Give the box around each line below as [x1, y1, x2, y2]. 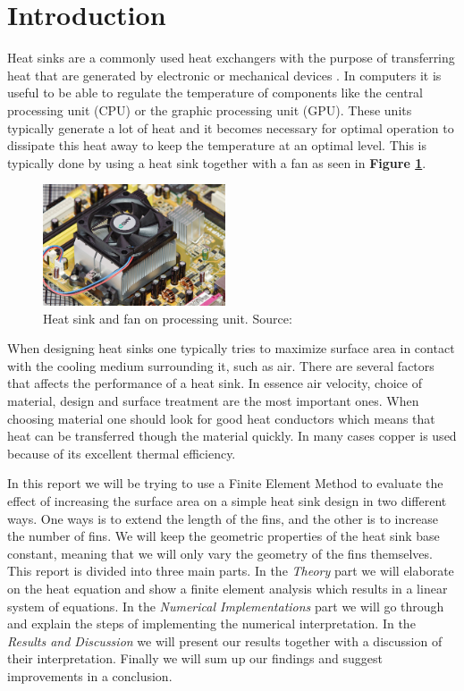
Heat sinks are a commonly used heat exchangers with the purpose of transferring [7, 48, 455, 67]
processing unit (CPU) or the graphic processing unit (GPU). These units [7, 100, 412, 119]
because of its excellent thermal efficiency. [7, 443, 236, 462]
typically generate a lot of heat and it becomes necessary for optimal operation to [7, 118, 454, 137]
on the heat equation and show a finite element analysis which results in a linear [7, 578, 448, 597]
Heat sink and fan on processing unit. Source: [43, 308, 292, 327]
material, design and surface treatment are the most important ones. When [7, 391, 419, 409]
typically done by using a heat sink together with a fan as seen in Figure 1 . [7, 153, 426, 172]
